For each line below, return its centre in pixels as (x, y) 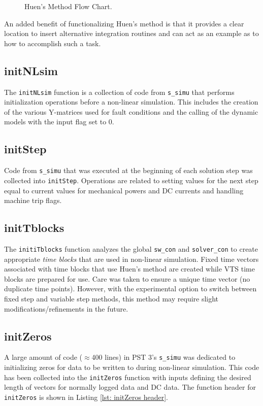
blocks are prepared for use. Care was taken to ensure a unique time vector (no (127, 278)
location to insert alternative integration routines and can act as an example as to (131, 33)
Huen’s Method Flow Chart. (68, 6)
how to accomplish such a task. (53, 43)
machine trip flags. (33, 200)
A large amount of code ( (43, 357)
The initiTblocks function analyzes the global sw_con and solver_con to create (131, 248)
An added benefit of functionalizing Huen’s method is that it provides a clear (124, 23)
